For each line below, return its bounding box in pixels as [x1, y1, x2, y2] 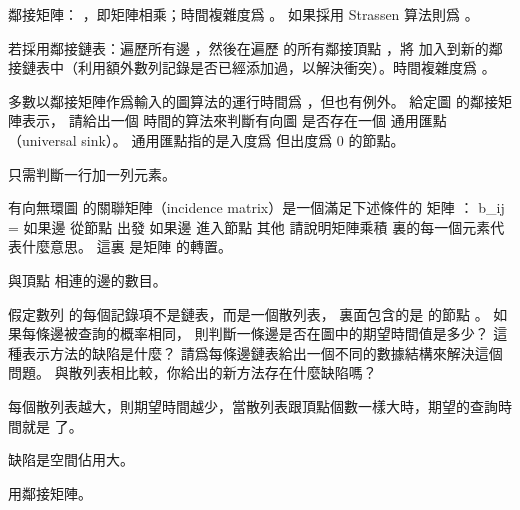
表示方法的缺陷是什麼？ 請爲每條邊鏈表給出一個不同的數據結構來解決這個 [21, 342, 503, 363]
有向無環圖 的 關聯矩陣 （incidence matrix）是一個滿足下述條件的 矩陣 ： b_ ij [8, 197, 505, 218]
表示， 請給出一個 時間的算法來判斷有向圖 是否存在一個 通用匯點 [21, 110, 447, 131]
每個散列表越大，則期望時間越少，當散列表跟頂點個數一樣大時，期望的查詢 [8, 395, 498, 416]
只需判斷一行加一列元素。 [8, 163, 176, 184]
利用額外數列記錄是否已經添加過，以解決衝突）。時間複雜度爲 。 [77, 57, 496, 78]
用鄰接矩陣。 [8, 482, 92, 503]
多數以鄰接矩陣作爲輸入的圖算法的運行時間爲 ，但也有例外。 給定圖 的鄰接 [8, 90, 498, 111]
